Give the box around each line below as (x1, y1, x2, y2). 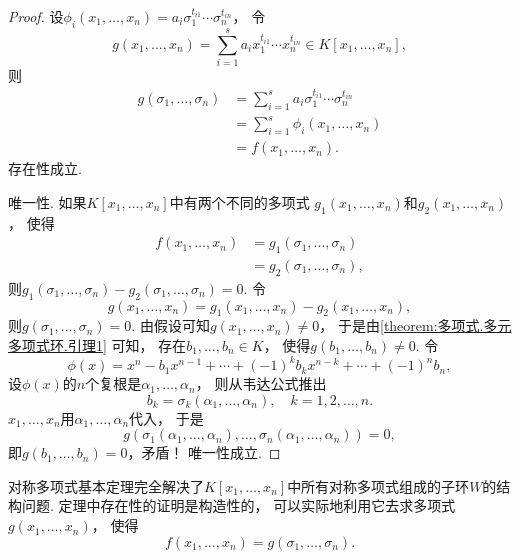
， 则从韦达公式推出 (195, 373, 327, 394)
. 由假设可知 (131, 315, 210, 336)
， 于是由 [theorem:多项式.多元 (319, 315, 512, 336)
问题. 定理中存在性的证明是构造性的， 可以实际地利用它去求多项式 (21, 495, 456, 516)
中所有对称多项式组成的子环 (287, 475, 470, 496)
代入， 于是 (129, 407, 204, 428)
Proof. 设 (8, 6, 64, 26)
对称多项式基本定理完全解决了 (8, 475, 204, 496)
